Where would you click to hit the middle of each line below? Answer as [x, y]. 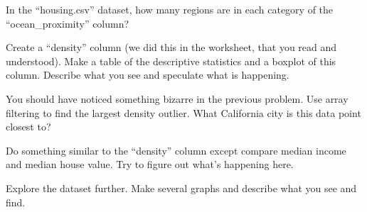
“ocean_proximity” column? [68, 23]
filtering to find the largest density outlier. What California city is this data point [183, 112]
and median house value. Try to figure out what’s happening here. [150, 164]
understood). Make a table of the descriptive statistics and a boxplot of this [171, 61]
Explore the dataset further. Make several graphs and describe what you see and [181, 188]
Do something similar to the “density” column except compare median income [176, 150]
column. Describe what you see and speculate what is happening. [148, 75]
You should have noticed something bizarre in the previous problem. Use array [177, 98]
